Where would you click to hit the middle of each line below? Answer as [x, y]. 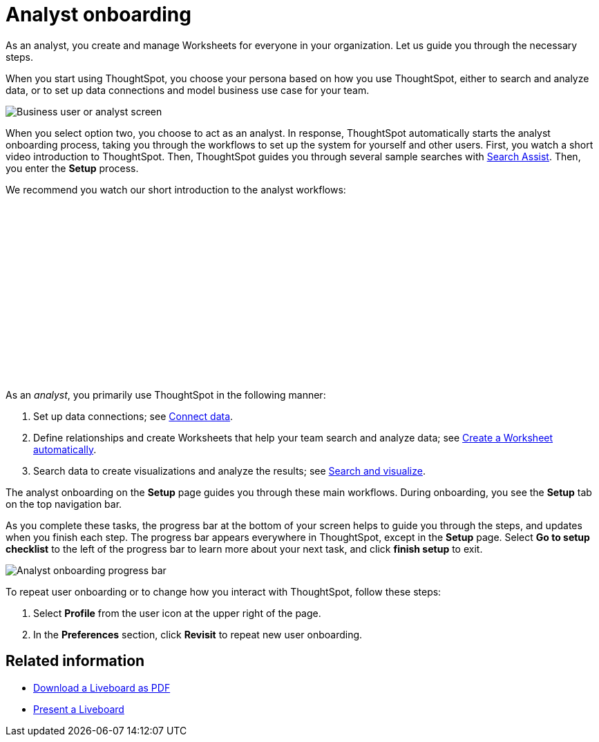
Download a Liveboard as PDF [102, 687]
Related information [75, 661]
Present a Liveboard [79, 709]
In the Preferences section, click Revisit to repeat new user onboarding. [198, 634]
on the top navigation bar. [64, 504]
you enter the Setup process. [72, 168]
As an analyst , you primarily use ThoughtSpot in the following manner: [166, 394]
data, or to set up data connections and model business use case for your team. [188, 90]
